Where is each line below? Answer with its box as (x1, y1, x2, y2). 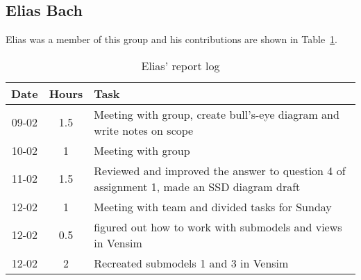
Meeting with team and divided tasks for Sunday (94, 198, 332, 215)
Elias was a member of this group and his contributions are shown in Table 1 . (6, 32, 338, 47)
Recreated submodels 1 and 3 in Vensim (94, 254, 289, 271)
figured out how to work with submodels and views (94, 218, 342, 235)
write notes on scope (94, 122, 194, 138)
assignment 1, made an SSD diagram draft (94, 178, 301, 195)
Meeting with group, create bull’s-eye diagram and (94, 106, 339, 122)
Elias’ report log (141, 57, 220, 74)
